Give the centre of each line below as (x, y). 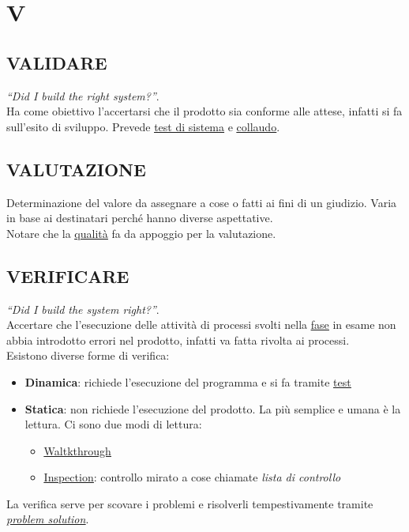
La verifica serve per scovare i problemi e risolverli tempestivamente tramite (190, 503)
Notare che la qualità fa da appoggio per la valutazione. (141, 233)
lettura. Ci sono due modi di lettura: (113, 424)
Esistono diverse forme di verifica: (88, 355)
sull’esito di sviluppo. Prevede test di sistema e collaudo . (143, 126)
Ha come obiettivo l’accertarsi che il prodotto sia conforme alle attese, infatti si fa (204, 111)
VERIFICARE (68, 275)
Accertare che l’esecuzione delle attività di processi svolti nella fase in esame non (201, 324)
